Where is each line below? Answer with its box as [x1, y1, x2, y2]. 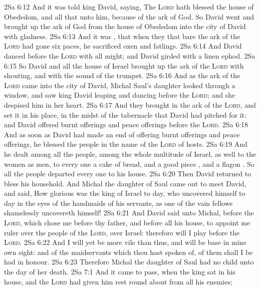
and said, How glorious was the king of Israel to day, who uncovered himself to [4, 188, 245, 198]
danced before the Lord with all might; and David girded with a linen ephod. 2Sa [4, 50, 255, 61]
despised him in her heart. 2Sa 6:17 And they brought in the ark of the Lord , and [4, 99, 256, 110]
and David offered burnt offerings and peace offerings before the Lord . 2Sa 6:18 [4, 119, 248, 130]
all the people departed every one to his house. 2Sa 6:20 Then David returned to [4, 168, 251, 179]
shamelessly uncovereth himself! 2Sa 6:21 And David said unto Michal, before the [4, 207, 254, 218]
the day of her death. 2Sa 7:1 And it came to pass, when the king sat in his [4, 266, 235, 277]
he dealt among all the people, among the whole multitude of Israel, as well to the [4, 148, 256, 159]
